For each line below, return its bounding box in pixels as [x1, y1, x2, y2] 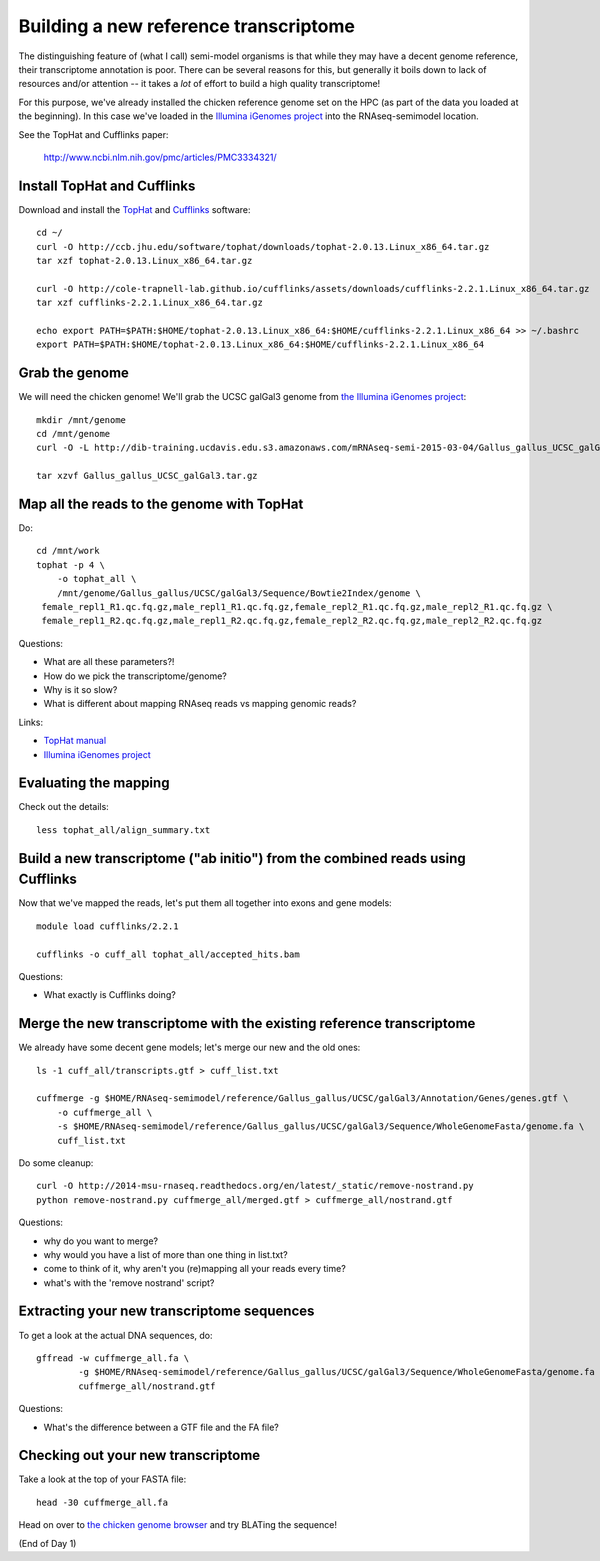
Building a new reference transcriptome [18, 15, 355, 37]
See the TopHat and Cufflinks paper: [18, 128, 169, 140]
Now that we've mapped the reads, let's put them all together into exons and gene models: [18, 897, 392, 909]
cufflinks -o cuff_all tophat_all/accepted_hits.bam [36, 948, 300, 960]
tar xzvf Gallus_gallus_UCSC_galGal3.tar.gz [36, 470, 259, 482]
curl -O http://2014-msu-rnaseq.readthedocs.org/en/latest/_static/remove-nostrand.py [36, 1180, 474, 1192]
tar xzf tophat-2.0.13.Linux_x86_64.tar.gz [36, 255, 253, 266]
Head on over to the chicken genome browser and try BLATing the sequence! [18, 1519, 337, 1531]
